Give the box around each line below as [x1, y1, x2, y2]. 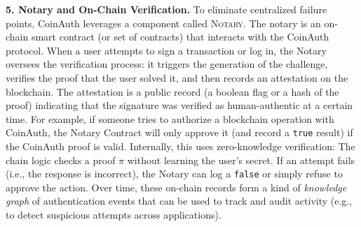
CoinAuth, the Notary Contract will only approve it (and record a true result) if [6, 125, 353, 140]
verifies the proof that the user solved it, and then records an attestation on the [6, 70, 348, 85]
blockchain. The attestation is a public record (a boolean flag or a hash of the [6, 84, 339, 98]
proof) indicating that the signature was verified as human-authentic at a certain [6, 98, 353, 112]
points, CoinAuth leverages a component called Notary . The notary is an [6, 15, 321, 30]
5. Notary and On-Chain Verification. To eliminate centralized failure [6, 2, 327, 16]
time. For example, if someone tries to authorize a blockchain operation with [6, 111, 334, 126]
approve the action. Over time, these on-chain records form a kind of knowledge [6, 180, 347, 194]
